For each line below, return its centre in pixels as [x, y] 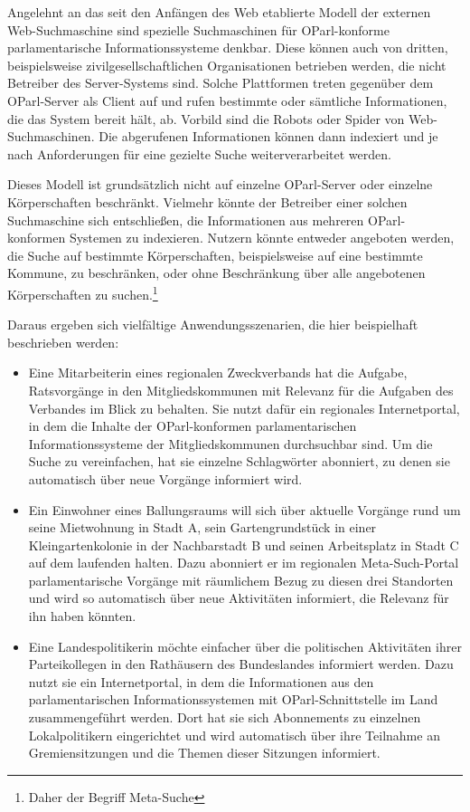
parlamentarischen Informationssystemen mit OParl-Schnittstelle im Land [233, 699]
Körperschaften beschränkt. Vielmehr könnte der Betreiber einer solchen [207, 201]
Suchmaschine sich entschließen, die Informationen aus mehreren [186, 220]
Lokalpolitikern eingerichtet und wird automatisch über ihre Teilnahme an [234, 735]
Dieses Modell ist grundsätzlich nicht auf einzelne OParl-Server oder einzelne [220, 184]
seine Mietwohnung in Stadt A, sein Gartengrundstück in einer [202, 527]
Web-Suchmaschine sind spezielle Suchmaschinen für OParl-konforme [198, 29]
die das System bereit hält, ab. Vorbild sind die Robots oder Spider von [206, 118]
